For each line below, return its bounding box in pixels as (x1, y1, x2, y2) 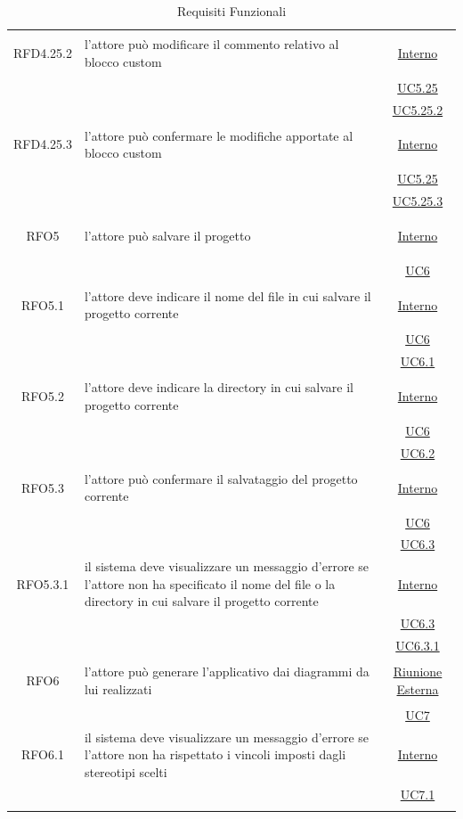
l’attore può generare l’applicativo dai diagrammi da (84, 662, 370, 681)
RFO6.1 (21, 745, 64, 764)
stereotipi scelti (84, 762, 167, 781)
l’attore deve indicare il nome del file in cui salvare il (84, 286, 371, 305)
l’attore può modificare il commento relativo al (84, 35, 339, 53)
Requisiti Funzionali (176, 2, 287, 20)
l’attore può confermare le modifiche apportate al (84, 126, 353, 144)
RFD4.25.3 (13, 135, 72, 153)
